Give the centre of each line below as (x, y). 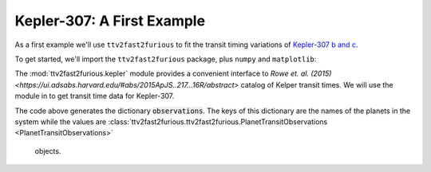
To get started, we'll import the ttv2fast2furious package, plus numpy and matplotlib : (166, 59)
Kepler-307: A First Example (110, 21)
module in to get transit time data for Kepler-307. (95, 96)
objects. (48, 150)
